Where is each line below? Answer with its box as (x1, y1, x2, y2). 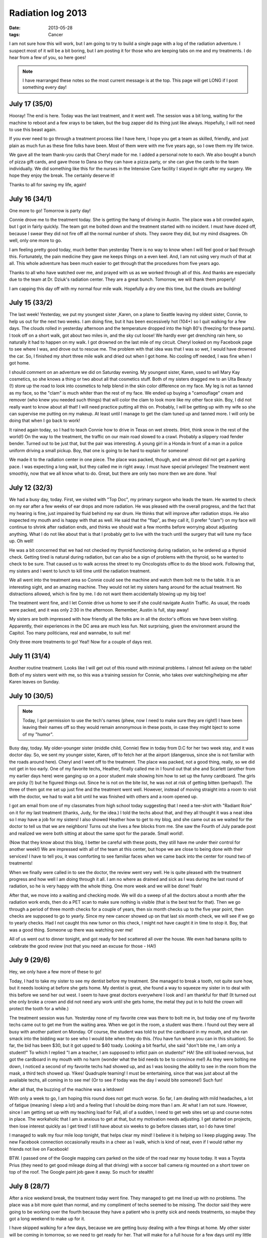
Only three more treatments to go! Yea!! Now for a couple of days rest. (9, 639, 153, 645)
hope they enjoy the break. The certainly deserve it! (9, 172, 115, 178)
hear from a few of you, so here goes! (9, 54, 86, 60)
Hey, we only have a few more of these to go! (9, 969, 101, 975)
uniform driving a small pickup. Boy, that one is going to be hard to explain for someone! (9, 447, 189, 453)
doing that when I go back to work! (9, 417, 80, 423)
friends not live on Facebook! (9, 1146, 69, 1152)
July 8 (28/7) (9, 1182, 50, 1190)
